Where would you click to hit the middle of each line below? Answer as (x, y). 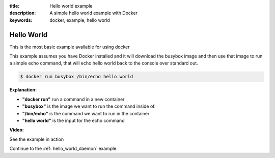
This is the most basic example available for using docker (70, 47)
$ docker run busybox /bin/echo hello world (77, 77)
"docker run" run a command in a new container (73, 99)
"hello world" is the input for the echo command (73, 120)
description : (23, 13)
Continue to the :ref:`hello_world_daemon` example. (64, 149)
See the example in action (36, 139)
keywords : (21, 20)
